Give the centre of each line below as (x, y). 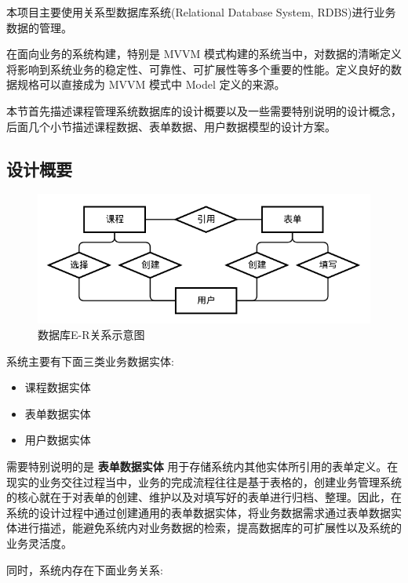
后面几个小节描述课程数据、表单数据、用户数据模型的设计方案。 (171, 126)
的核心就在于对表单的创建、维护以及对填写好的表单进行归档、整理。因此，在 (204, 497)
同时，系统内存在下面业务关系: (85, 569)
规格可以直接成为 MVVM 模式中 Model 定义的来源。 (151, 84)
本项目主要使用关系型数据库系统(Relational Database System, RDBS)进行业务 (201, 12)
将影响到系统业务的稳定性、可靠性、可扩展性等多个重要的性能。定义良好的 (199, 69)
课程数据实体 (58, 387)
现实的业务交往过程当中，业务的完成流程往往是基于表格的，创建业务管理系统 (204, 481)
